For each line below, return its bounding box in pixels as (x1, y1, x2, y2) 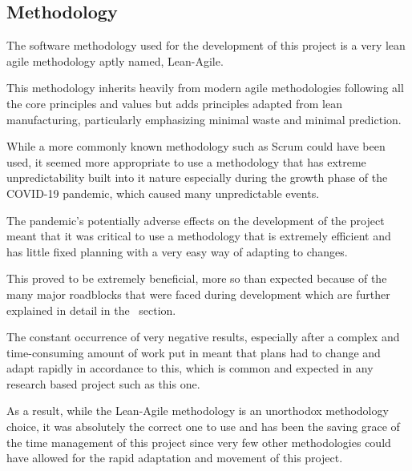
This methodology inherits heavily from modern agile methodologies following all (6, 79, 404, 96)
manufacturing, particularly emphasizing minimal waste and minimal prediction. (6, 111, 402, 127)
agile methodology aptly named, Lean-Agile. (6, 52, 224, 69)
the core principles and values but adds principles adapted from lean (6, 95, 342, 111)
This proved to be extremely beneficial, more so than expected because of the (6, 270, 387, 287)
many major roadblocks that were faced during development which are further (6, 285, 390, 302)
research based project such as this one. (6, 375, 200, 392)
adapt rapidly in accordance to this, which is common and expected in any (6, 360, 374, 376)
